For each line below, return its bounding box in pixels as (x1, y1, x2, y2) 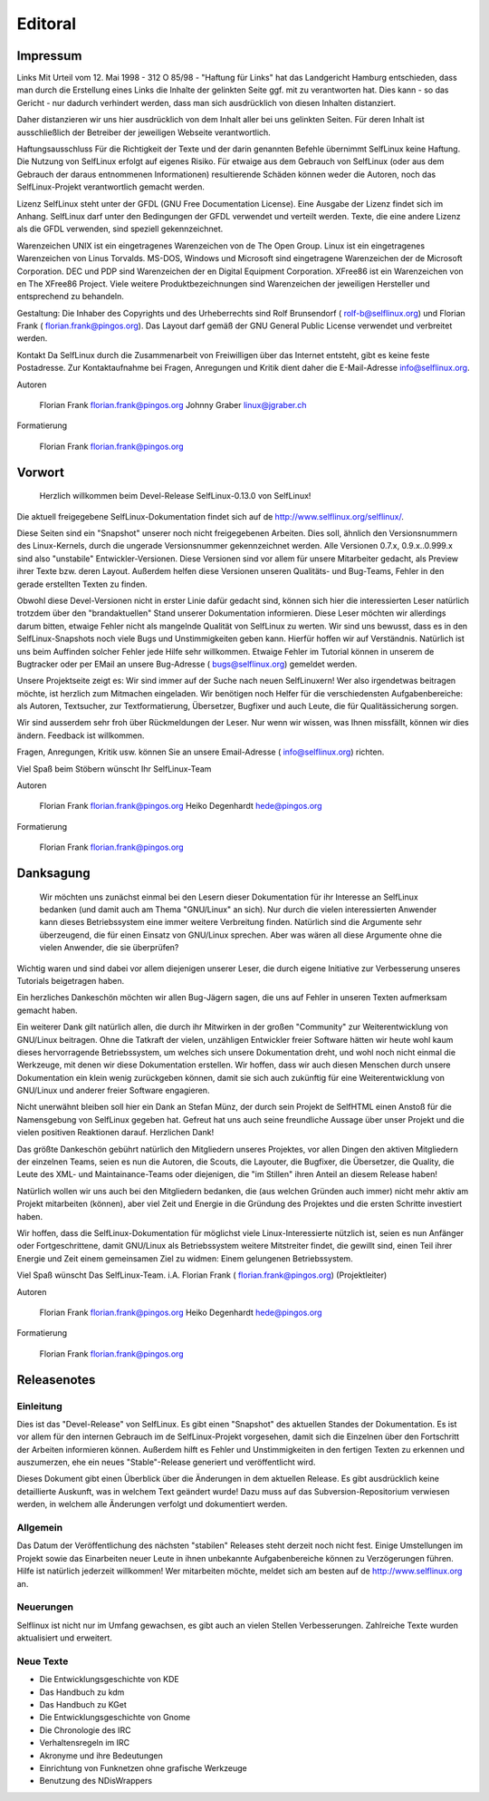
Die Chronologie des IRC (39, 1724, 131, 1736)
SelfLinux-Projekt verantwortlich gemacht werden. (16, 181, 206, 192)
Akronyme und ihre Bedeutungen (39, 1750, 163, 1761)
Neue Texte (16, 1655, 69, 1668)
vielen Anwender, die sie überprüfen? (39, 942, 179, 953)
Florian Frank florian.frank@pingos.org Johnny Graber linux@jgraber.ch (39, 400, 307, 411)
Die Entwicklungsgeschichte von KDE (39, 1674, 180, 1685)
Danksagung (16, 866, 91, 881)
